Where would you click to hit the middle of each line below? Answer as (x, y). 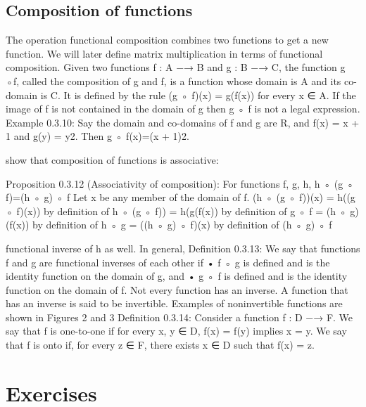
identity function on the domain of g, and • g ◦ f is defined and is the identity (177, 276)
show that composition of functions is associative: (112, 159)
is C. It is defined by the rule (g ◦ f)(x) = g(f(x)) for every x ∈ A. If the (198, 95)
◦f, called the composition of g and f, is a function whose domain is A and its (173, 80)
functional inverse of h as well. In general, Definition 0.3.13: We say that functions (183, 248)
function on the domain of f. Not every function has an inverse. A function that (177, 289)
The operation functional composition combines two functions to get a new (167, 40)
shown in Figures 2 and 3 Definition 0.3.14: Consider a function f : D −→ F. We (179, 317)
